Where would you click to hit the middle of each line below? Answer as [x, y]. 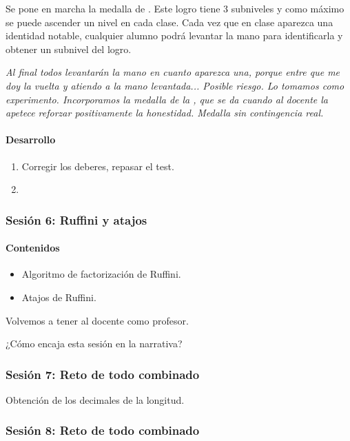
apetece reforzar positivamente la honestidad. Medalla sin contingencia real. [165, 113]
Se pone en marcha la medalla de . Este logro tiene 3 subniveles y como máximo [175, 8]
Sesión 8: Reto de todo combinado [103, 430]
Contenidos [33, 248]
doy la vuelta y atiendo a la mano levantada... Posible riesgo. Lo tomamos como [175, 85]
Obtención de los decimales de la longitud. [95, 399]
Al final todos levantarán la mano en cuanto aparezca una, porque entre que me [173, 72]
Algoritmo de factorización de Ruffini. [101, 274]
